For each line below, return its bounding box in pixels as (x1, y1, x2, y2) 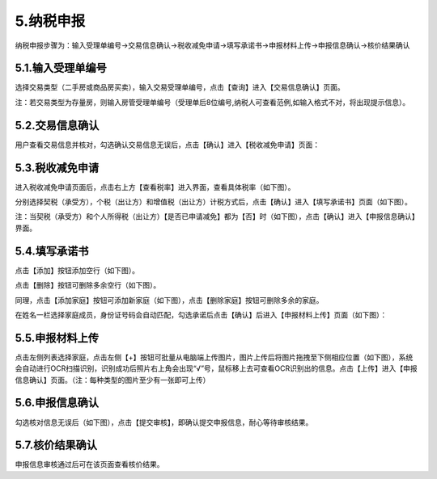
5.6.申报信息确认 (15, 396, 100, 410)
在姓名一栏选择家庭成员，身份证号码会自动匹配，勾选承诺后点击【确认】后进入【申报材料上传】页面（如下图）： (15, 309, 388, 319)
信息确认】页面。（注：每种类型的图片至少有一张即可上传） (15, 375, 210, 384)
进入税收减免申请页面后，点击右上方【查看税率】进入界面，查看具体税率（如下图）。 (15, 182, 295, 191)
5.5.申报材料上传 (15, 331, 100, 345)
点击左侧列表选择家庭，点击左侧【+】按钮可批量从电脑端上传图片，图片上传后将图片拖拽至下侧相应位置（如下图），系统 (15, 352, 414, 362)
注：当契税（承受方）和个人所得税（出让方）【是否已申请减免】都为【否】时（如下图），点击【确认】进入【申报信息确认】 (15, 212, 419, 221)
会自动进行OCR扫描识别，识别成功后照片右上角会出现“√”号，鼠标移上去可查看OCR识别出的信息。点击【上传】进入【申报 (15, 363, 418, 373)
